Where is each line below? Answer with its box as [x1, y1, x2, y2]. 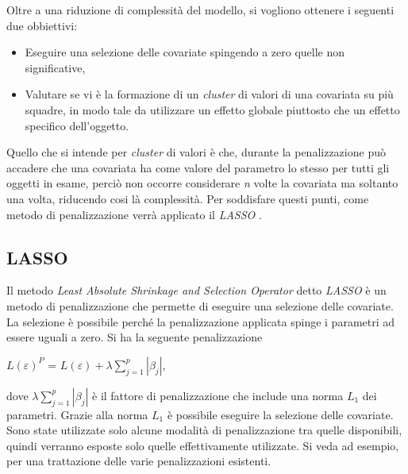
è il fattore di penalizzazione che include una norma [92, 387, 344, 403]
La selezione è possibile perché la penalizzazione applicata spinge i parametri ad [6, 313, 395, 329]
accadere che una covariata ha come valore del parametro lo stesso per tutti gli [6, 159, 390, 175]
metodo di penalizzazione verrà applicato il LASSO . [6, 206, 262, 222]
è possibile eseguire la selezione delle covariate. [167, 406, 394, 422]
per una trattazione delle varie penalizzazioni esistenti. [6, 453, 271, 469]
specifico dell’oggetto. [25, 117, 129, 133]
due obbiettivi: [6, 17, 78, 33]
